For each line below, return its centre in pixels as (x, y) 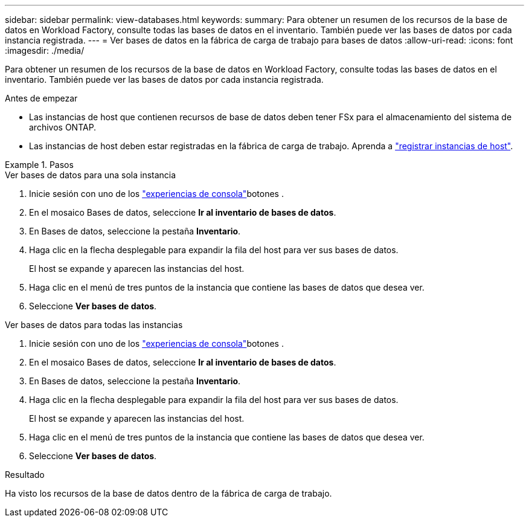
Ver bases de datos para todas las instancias (94, 325)
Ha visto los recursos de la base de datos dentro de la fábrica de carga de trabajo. (168, 493)
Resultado (25, 475)
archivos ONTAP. (63, 127)
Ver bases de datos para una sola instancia (91, 175)
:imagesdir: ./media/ (45, 50)
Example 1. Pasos (39, 165)
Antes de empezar (41, 98)
